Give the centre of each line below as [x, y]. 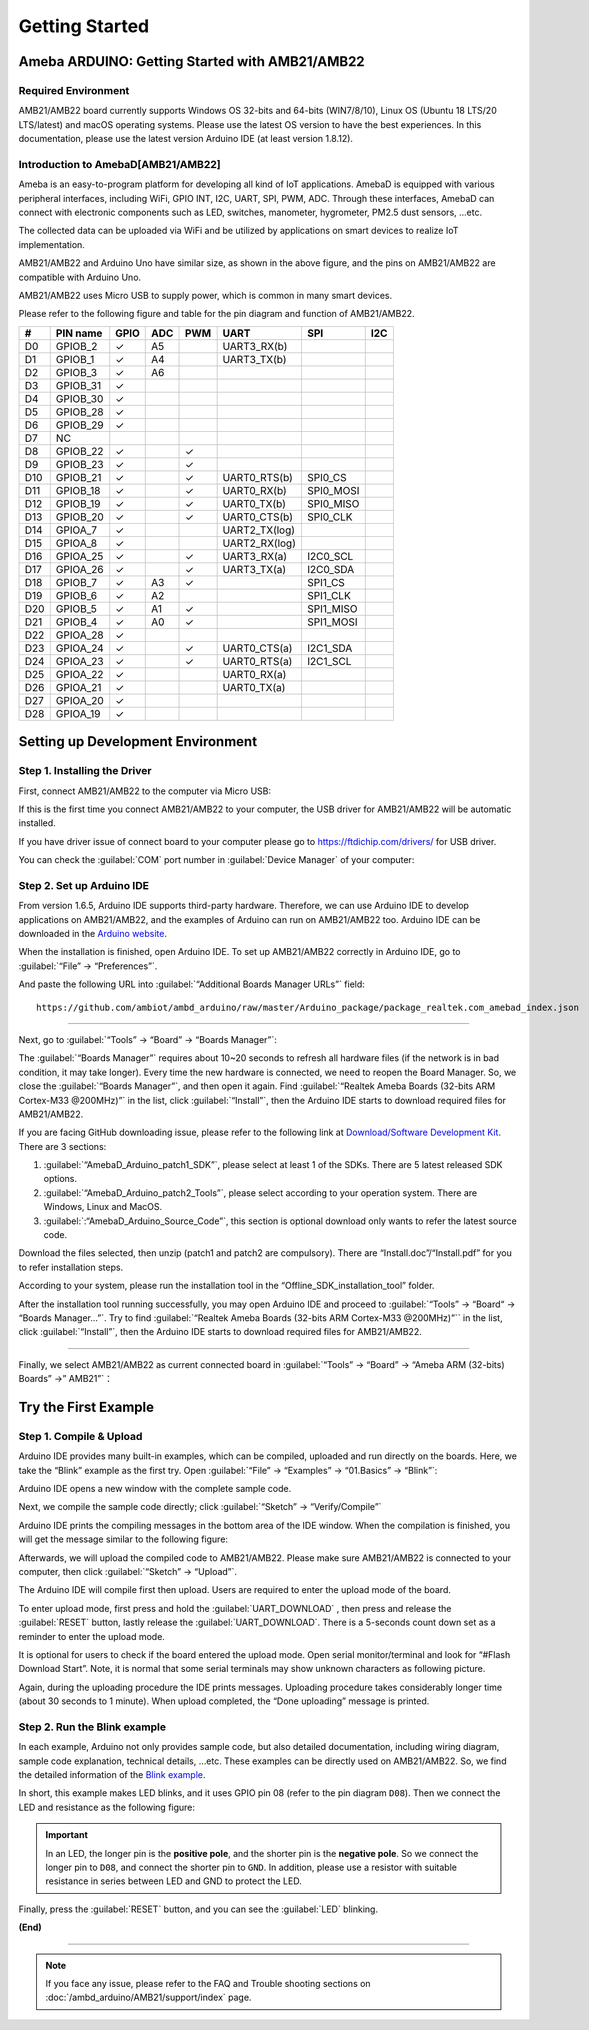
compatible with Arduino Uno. [80, 277]
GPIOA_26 [79, 569]
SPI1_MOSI [332, 622]
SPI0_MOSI [333, 490]
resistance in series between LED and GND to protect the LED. [173, 1881]
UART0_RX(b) [254, 490]
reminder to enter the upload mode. [91, 1636]
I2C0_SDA [330, 569]
